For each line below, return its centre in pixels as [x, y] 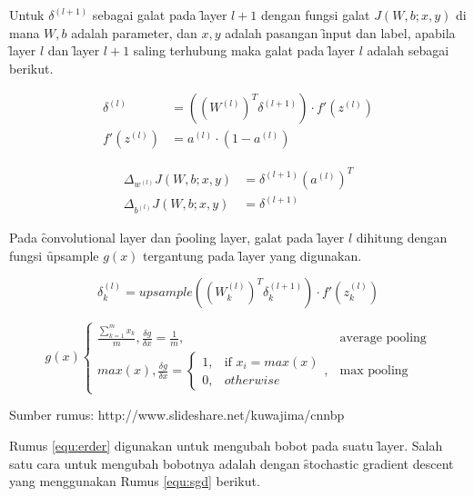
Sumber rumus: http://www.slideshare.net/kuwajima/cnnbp [177, 415]
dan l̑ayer [74, 50]
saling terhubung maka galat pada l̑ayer [244, 50]
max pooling [374, 371]
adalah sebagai [408, 50]
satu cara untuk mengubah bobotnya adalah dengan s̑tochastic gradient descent [232, 463]
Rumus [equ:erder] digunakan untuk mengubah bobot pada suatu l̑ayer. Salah [226, 445]
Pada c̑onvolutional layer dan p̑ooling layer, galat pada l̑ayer [177, 237]
